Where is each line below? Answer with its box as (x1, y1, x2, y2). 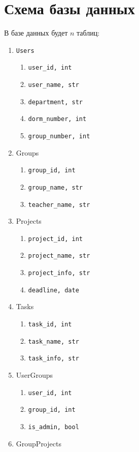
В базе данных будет (4, 27, 68, 38)
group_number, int (28, 133, 90, 140)
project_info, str (28, 269, 90, 277)
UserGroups (16, 370, 53, 380)
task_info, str (28, 355, 79, 363)
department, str (28, 98, 83, 106)
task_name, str (28, 338, 79, 345)
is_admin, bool (28, 423, 79, 431)
